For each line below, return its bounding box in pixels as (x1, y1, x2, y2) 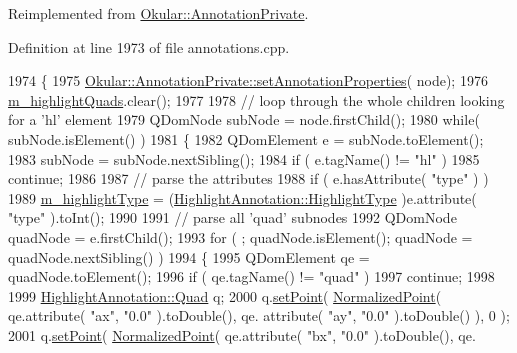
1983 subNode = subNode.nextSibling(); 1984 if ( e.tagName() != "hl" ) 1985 (8, 148, 480, 169)
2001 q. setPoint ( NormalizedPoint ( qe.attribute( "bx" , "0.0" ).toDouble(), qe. (8, 324, 476, 345)
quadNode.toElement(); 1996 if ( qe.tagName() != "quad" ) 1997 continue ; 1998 (8, 266, 495, 287)
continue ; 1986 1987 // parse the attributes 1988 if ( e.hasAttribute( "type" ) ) (8, 168, 489, 189)
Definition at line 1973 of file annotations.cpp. (8, 36, 290, 57)
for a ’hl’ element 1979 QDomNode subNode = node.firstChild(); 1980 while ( (8, 109, 480, 130)
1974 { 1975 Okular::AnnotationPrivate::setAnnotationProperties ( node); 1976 (8, 70, 488, 91)
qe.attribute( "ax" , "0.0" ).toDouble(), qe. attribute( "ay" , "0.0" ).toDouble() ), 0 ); (8, 305, 510, 326)
